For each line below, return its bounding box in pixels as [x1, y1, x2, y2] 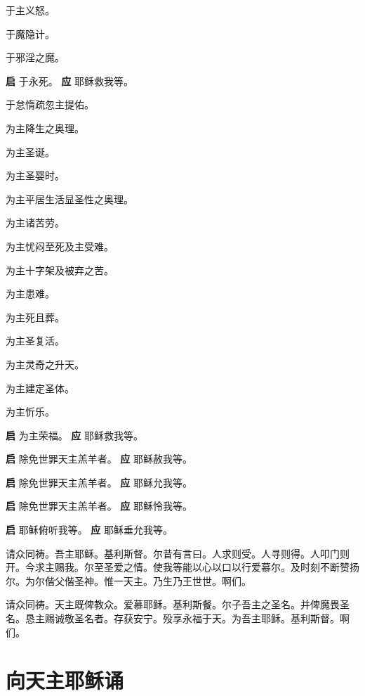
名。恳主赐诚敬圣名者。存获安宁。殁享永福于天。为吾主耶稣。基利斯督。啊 [6, 611, 350, 626]
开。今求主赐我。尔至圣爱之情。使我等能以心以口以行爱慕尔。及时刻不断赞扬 [6, 560, 359, 574]
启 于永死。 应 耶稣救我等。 [6, 73, 133, 88]
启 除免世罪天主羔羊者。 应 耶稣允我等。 [6, 475, 192, 489]
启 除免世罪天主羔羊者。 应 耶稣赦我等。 [6, 451, 192, 466]
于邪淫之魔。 [6, 50, 65, 65]
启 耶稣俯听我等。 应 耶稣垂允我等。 [6, 522, 173, 537]
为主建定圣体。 [6, 380, 74, 395]
